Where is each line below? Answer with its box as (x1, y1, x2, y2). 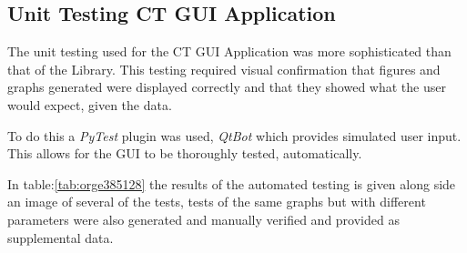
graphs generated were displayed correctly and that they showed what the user (7, 77, 446, 96)
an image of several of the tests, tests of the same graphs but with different (7, 192, 426, 211)
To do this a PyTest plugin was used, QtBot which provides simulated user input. (7, 126, 462, 145)
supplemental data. (7, 228, 114, 247)
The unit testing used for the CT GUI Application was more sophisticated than (7, 42, 452, 61)
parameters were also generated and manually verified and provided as (7, 209, 400, 228)
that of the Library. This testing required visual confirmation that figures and (7, 59, 441, 78)
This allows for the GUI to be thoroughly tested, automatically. (7, 144, 362, 163)
